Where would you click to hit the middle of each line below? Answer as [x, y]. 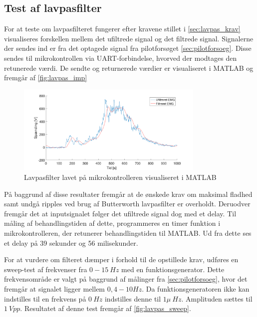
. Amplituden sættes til [217, 298]
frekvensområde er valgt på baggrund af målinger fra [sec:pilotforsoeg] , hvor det [126, 279]
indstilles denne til [133, 298]
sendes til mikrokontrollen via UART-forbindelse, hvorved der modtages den [121, 58]
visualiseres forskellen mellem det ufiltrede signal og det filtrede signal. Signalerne [129, 38]
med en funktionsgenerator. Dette [173, 269]
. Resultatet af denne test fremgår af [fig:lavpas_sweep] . [106, 308]
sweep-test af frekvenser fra [46, 269]
